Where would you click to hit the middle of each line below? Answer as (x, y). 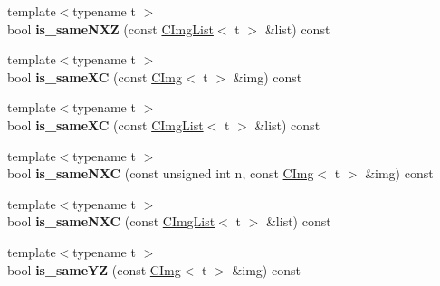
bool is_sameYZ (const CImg (94, 269)
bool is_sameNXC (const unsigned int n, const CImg (161, 173)
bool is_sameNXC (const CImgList (111, 221)
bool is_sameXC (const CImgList (105, 124)
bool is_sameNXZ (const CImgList (110, 29)
